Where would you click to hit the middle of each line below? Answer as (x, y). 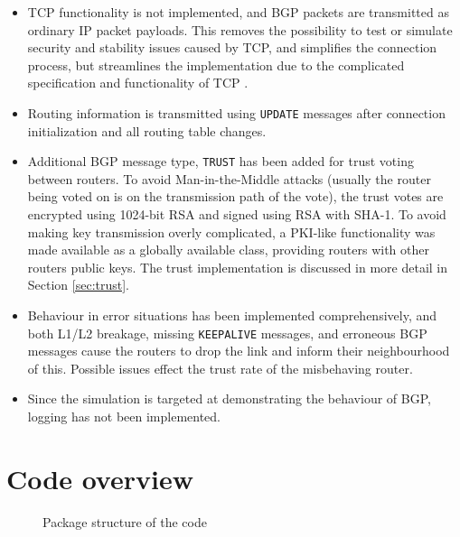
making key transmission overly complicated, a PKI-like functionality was (231, 231)
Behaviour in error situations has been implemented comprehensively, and (232, 315)
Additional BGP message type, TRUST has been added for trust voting (221, 161)
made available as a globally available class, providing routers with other (228, 250)
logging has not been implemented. (124, 417)
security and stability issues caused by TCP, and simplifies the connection (232, 47)
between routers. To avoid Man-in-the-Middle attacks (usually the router (229, 178)
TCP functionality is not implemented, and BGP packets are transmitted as (238, 12)
